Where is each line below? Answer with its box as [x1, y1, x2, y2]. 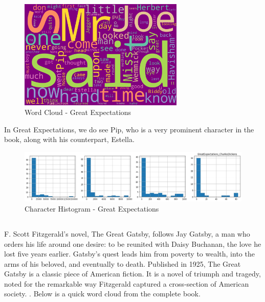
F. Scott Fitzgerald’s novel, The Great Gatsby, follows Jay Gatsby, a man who [4, 228, 250, 239]
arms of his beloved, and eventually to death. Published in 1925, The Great [4, 258, 241, 269]
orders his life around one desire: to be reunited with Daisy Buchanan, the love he [4, 238, 261, 249]
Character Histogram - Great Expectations [25, 203, 159, 214]
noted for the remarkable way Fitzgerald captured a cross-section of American [4, 278, 249, 289]
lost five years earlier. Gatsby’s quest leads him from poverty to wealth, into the [4, 248, 255, 259]
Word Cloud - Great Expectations [25, 107, 131, 118]
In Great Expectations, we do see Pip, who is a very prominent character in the [4, 124, 254, 134]
